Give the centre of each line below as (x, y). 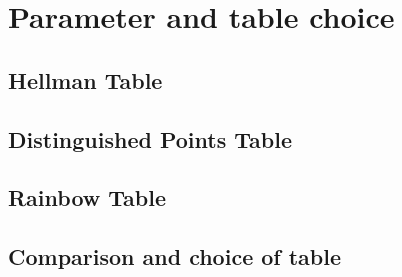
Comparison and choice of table (175, 256)
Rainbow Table (87, 197)
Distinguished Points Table (150, 138)
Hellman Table (85, 79)
